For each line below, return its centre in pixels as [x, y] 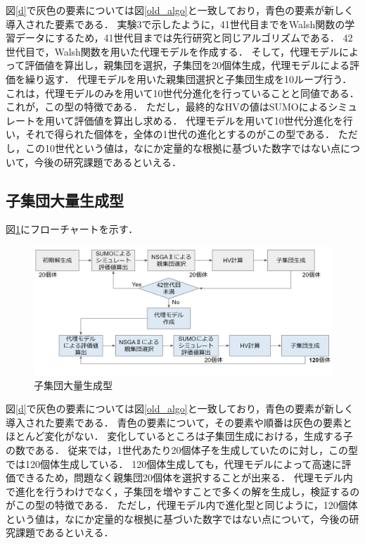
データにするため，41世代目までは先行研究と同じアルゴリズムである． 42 [184, 38]
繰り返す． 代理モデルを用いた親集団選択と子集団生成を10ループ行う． [188, 78]
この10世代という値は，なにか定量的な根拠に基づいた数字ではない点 [182, 147]
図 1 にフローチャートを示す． [72, 229]
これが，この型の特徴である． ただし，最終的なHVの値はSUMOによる [167, 107]
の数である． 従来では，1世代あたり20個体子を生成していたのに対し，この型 [182, 449]
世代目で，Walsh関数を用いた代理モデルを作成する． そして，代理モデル [173, 51]
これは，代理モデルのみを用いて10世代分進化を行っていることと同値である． [182, 93]
